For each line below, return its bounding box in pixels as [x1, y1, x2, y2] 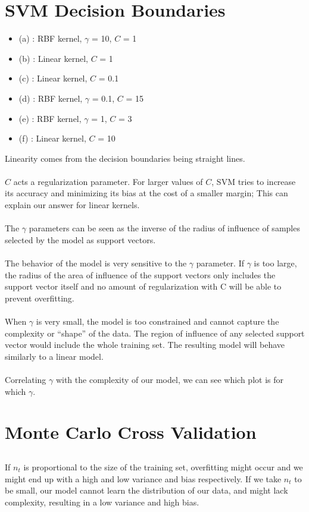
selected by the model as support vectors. [5, 233, 156, 246]
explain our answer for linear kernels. [5, 199, 140, 211]
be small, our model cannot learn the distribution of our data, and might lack [5, 484, 288, 497]
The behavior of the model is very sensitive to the [5, 257, 187, 269]
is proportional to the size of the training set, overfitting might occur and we [23, 460, 303, 473]
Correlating [5, 373, 46, 385]
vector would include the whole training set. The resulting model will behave [5, 338, 285, 351]
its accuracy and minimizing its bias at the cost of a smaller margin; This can [5, 187, 288, 199]
